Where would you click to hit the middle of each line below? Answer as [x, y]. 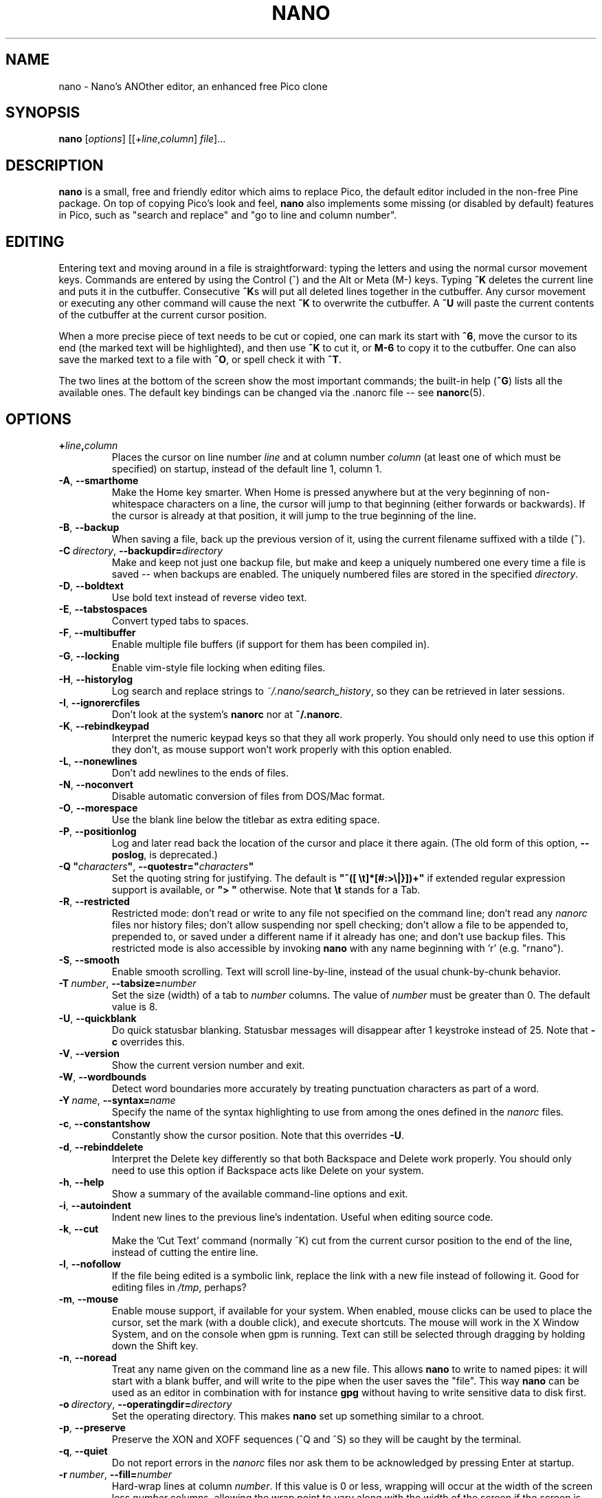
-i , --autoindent [95, 1205]
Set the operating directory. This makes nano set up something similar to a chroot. [298, 1415]
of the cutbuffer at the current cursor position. [163, 315]
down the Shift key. [155, 1345]
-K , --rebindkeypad [104, 726]
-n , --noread [88, 1357]
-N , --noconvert [96, 784]
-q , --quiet [83, 1451]
